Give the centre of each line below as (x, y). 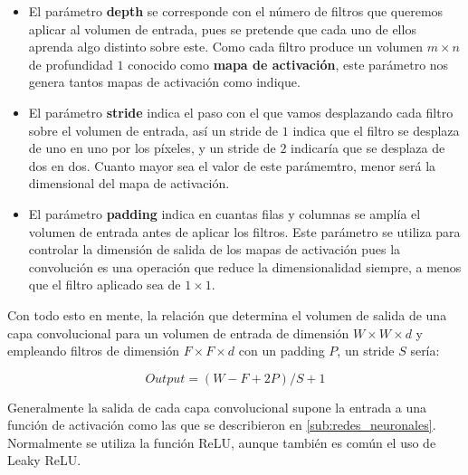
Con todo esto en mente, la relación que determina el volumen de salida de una (227, 314)
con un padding (282, 351)
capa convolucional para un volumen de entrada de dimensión (178, 332)
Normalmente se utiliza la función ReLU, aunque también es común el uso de (222, 442)
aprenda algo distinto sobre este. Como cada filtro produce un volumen (225, 47)
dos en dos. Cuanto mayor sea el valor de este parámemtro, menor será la (232, 165)
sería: (425, 351)
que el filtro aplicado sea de (105, 285)
